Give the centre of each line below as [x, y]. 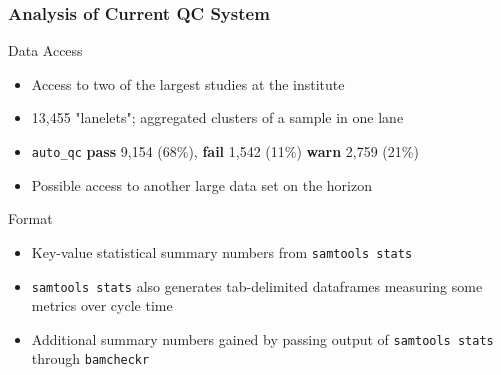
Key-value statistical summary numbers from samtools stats [222, 251]
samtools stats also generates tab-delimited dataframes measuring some [257, 285]
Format [30, 218]
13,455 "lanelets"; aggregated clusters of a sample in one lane [217, 117]
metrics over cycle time [102, 305]
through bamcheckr [90, 358]
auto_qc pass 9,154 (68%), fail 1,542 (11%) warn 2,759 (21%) [225, 151]
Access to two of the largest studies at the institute [188, 83]
